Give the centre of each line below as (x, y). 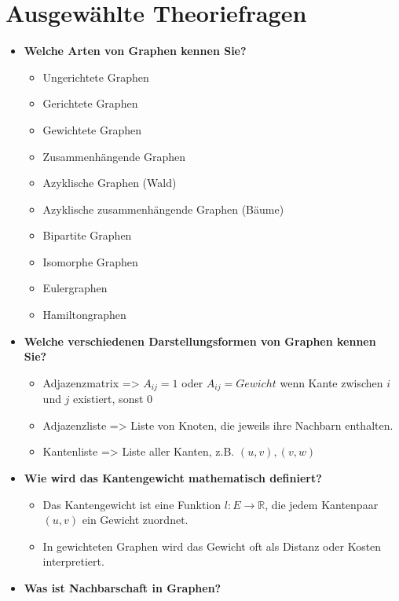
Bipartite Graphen (87, 235)
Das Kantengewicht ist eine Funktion (132, 504)
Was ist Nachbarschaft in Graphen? (123, 588)
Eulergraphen (75, 288)
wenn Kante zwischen (331, 382)
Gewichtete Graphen (92, 129)
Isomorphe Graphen (90, 261)
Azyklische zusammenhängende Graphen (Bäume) (163, 209)
